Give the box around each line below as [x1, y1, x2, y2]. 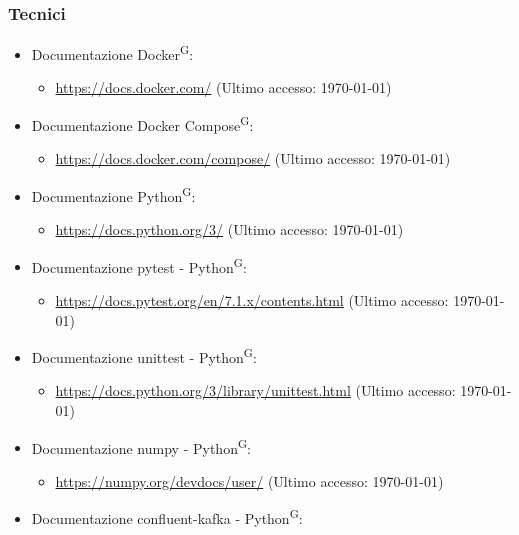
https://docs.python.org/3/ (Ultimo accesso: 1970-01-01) [55, 219, 404, 240]
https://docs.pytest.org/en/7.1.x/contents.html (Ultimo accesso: [55, 290, 449, 310]
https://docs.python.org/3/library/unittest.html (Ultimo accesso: [55, 380, 456, 401]
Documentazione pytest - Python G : [31, 253, 247, 277]
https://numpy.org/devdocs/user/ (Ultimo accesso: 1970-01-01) [55, 470, 444, 491]
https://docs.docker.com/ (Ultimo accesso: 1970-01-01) [55, 77, 392, 98]
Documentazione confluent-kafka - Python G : [31, 505, 303, 529]
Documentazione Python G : [31, 182, 196, 206]
